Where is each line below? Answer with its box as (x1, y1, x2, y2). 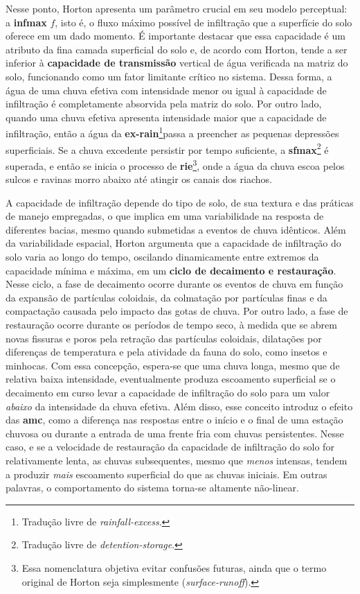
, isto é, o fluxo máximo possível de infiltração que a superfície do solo (55, 15, 352, 29)
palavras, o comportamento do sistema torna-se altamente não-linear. (6, 480, 299, 495)
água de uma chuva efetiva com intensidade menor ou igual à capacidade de (6, 82, 327, 97)
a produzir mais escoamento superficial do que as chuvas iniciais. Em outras (6, 466, 327, 481)
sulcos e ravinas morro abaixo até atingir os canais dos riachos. (6, 172, 272, 186)
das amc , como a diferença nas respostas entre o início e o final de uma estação (6, 412, 343, 427)
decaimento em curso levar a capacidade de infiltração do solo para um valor (6, 385, 330, 399)
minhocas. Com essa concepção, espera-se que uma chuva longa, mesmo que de (6, 358, 340, 372)
